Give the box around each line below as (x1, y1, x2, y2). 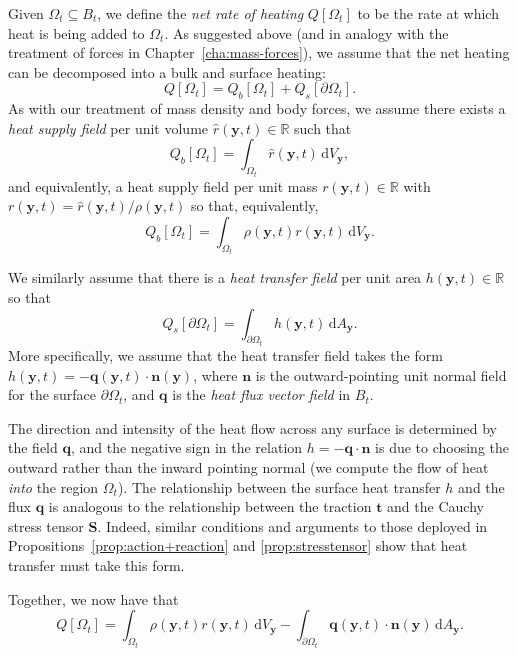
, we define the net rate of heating (97, 3, 304, 23)
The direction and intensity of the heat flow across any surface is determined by (8, 417, 497, 438)
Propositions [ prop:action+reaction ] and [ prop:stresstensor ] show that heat (8, 535, 468, 556)
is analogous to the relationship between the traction (48, 496, 372, 517)
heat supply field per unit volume (8, 117, 209, 138)
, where (193, 364, 238, 385)
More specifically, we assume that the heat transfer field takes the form (8, 345, 443, 366)
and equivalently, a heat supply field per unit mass (8, 175, 318, 196)
